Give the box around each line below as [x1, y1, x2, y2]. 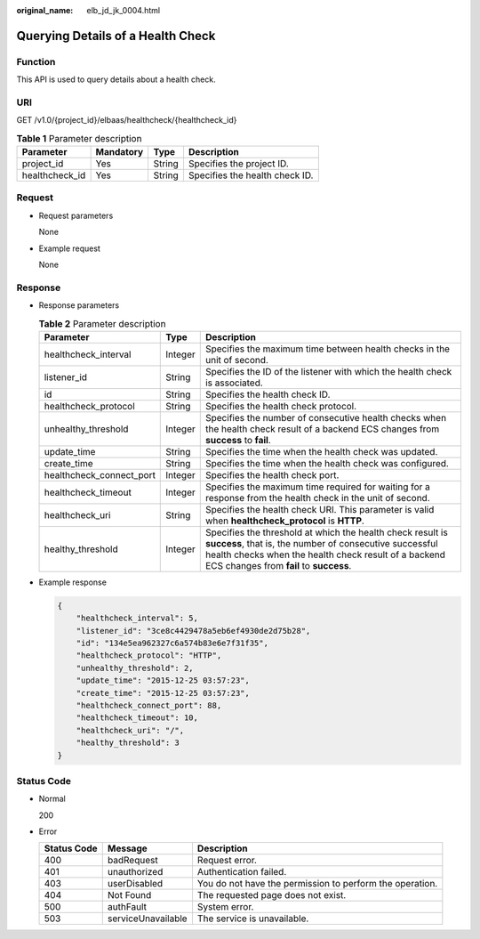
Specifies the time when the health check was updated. [204, 445, 438, 457]
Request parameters [38, 210, 114, 221]
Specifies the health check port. [204, 468, 340, 481]
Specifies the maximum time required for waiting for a [204, 481, 431, 493]
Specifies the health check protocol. [204, 400, 357, 412]
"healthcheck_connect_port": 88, [76, 700, 222, 710]
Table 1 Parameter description [16, 132, 142, 144]
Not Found [107, 889, 152, 902]
